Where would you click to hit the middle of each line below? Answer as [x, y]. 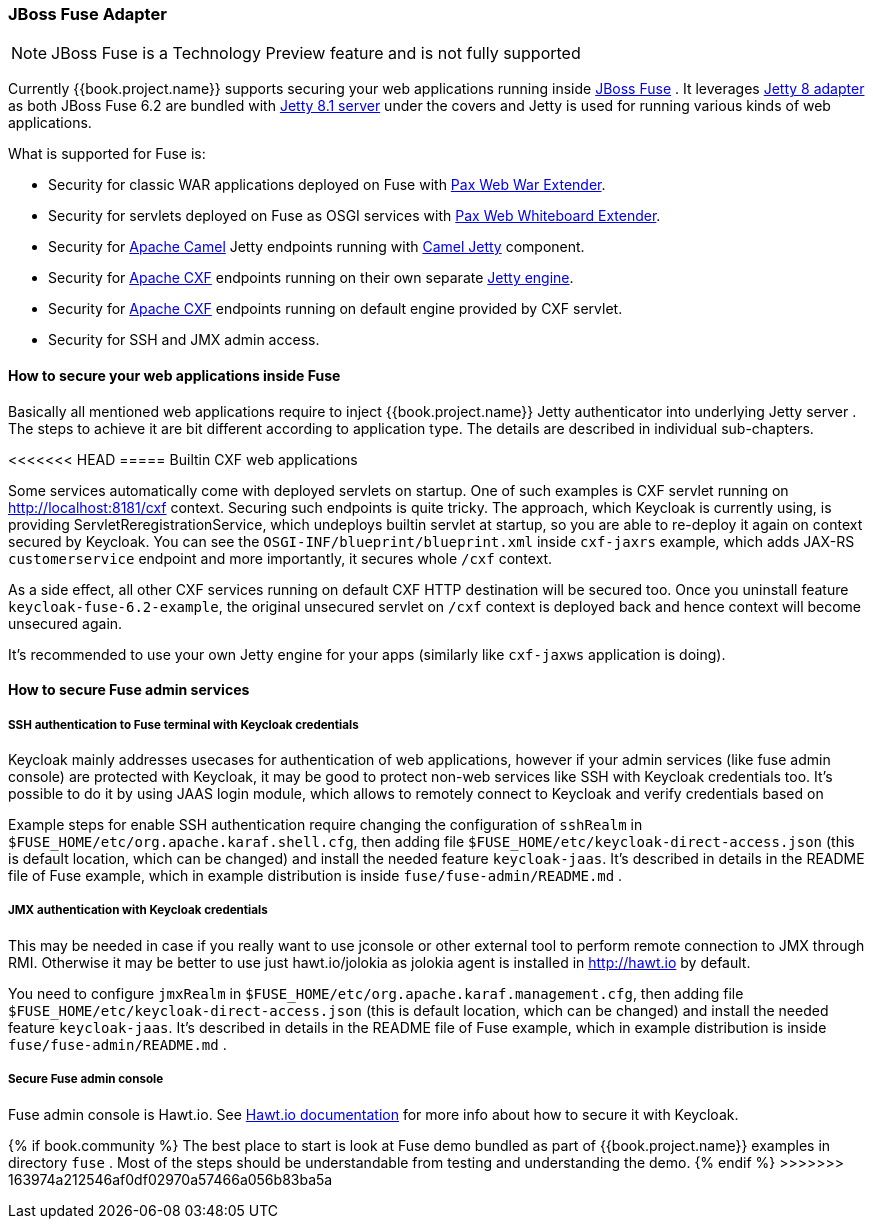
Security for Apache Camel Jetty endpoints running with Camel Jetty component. [316, 247]
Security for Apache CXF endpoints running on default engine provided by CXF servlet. [335, 309]
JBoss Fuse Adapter [87, 14]
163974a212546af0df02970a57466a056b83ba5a [170, 1179]
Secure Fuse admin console [86, 1079]
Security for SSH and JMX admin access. [184, 340]
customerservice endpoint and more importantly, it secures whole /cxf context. [280, 558]
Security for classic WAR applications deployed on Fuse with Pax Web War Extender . [327, 185]
